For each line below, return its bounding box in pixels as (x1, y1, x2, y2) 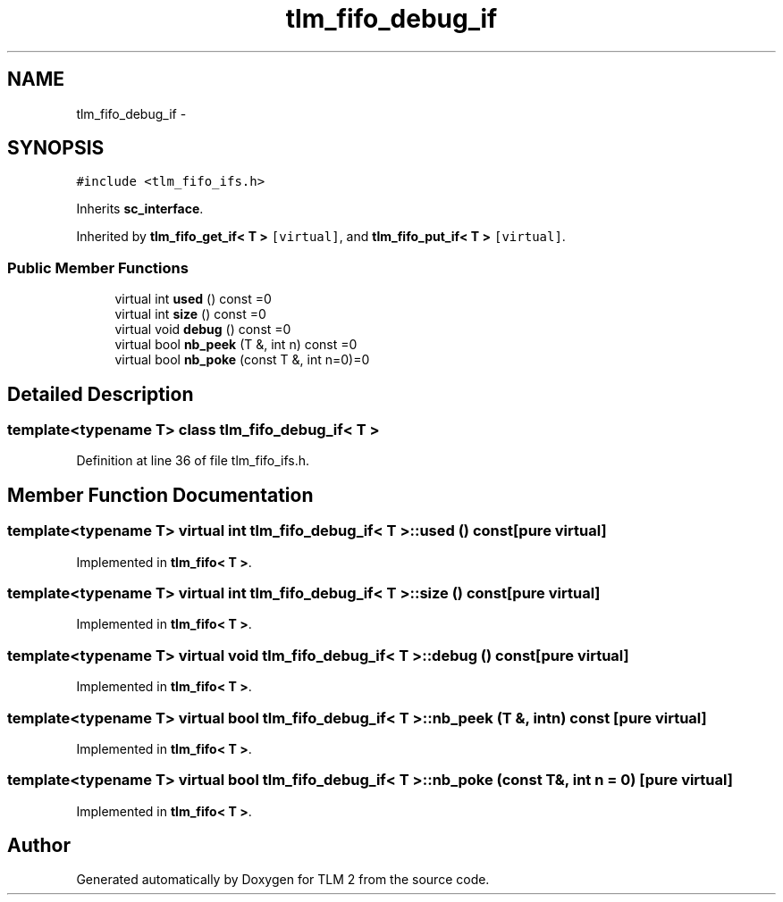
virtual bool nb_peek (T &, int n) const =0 (114, 337, 358, 353)
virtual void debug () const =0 (114, 322, 291, 338)
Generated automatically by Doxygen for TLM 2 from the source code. (76, 872, 490, 888)
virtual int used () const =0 (114, 291, 272, 307)
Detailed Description (7, 382, 194, 405)
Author (7, 834, 71, 857)
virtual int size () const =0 (114, 306, 266, 322)
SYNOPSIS (7, 137, 105, 160)
